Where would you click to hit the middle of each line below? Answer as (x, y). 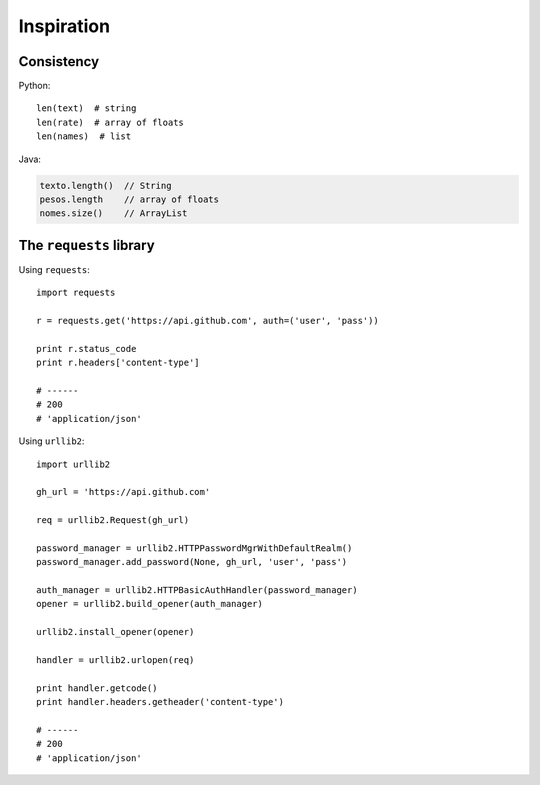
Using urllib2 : (51, 441)
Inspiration (64, 26)
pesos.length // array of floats (129, 199)
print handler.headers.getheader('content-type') (160, 702)
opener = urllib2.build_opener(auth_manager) (150, 604)
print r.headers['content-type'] (118, 363)
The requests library (86, 245)
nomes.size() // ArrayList (113, 213)
